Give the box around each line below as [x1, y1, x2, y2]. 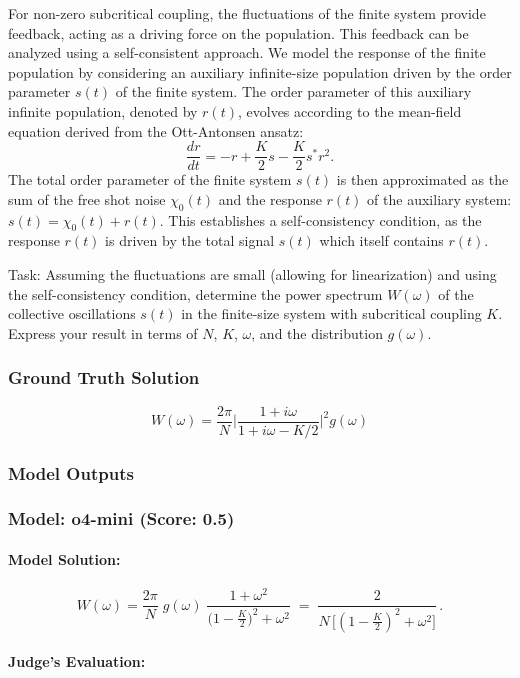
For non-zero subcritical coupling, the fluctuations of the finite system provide [8, 3, 486, 23]
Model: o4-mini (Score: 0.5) [8, 506, 235, 531]
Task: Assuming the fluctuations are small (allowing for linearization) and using [8, 264, 497, 284]
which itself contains [319, 230, 444, 251]
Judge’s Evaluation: [8, 651, 146, 672]
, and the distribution [251, 322, 383, 343]
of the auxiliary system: [367, 188, 512, 209]
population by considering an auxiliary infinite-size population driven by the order [8, 61, 512, 82]
